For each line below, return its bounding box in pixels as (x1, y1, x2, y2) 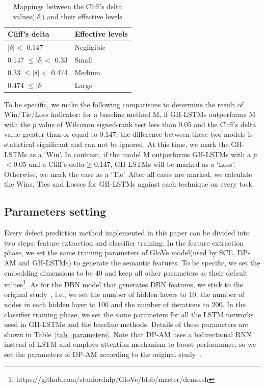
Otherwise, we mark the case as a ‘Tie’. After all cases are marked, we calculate (4, 168, 252, 179)
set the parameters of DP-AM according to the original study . (4, 348, 201, 359)
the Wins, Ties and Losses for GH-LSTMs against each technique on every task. (4, 178, 254, 189)
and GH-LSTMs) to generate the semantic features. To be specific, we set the (18, 257, 260, 267)
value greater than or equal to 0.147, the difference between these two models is (4, 129, 253, 139)
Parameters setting (4, 203, 107, 219)
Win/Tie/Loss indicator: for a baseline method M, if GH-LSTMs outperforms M (4, 109, 256, 120)
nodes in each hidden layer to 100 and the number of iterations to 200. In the (4, 299, 246, 310)
